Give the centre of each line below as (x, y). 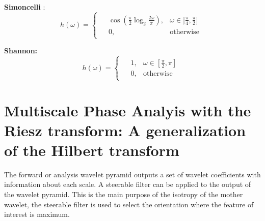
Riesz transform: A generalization (125, 130)
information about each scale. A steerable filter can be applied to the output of (128, 184)
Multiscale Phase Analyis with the (128, 110)
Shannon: (21, 51)
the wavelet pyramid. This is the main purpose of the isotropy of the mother (124, 194)
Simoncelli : (25, 7)
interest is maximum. (37, 214)
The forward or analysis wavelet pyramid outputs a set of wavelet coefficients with (132, 174)
